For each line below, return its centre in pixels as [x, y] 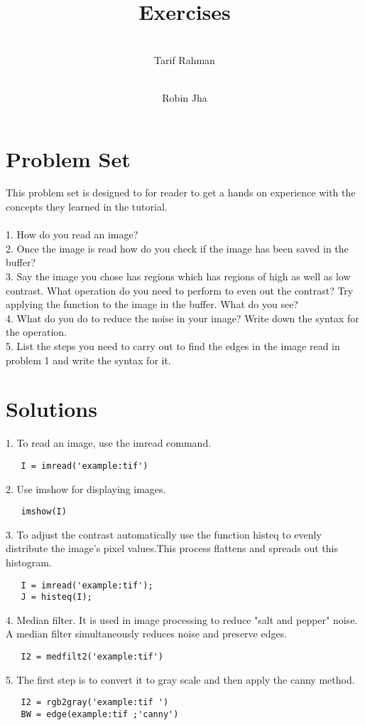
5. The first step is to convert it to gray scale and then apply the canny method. [180, 679]
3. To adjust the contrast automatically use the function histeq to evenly [164, 534]
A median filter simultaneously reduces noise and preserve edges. [147, 634]
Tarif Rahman [185, 59]
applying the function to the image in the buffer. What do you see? [152, 304]
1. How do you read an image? [72, 234]
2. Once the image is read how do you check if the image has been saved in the [177, 248]
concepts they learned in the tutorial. [87, 207]
